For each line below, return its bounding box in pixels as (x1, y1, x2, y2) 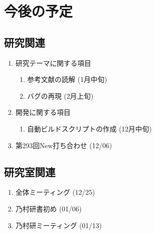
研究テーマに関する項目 (15, 57, 91, 68)
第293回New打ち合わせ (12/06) (15, 140, 112, 150)
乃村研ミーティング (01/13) (15, 220, 102, 230)
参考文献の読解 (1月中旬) (27, 74, 107, 84)
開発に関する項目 (15, 107, 71, 117)
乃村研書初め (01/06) (15, 203, 82, 213)
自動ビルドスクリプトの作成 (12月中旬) (27, 123, 152, 133)
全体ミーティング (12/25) (15, 187, 95, 197)
